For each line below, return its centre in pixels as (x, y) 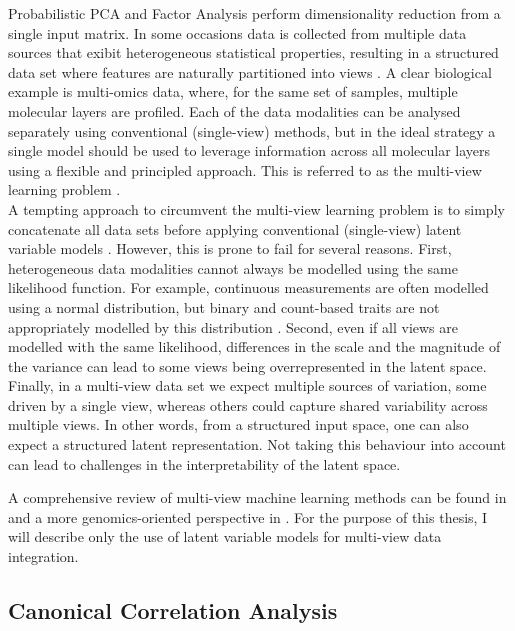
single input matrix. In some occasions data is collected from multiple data (237, 32)
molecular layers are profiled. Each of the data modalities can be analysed (234, 110)
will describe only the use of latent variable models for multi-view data (225, 536)
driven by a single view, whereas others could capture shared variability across (248, 404)
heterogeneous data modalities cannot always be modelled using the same (233, 267)
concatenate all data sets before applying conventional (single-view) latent (235, 228)
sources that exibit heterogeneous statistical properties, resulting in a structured (253, 52)
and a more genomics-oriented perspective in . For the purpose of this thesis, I (248, 516)
